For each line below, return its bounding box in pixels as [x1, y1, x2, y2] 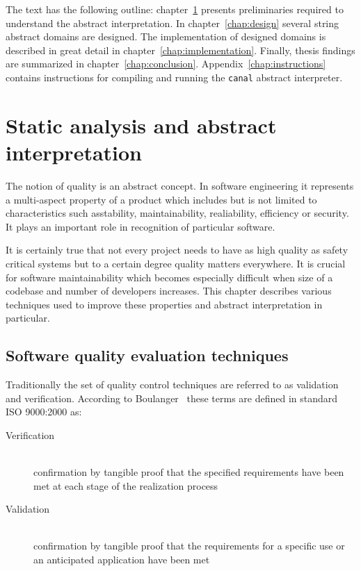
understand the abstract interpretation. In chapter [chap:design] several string [6, 15, 339, 30]
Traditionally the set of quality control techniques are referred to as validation [6, 377, 339, 392]
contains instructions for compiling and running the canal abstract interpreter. [6, 69, 343, 84]
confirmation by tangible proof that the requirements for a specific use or [33, 538, 345, 553]
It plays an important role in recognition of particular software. [6, 219, 275, 233]
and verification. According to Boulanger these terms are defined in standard [6, 390, 338, 405]
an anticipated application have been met [33, 552, 210, 567]
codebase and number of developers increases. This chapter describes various [6, 283, 332, 298]
